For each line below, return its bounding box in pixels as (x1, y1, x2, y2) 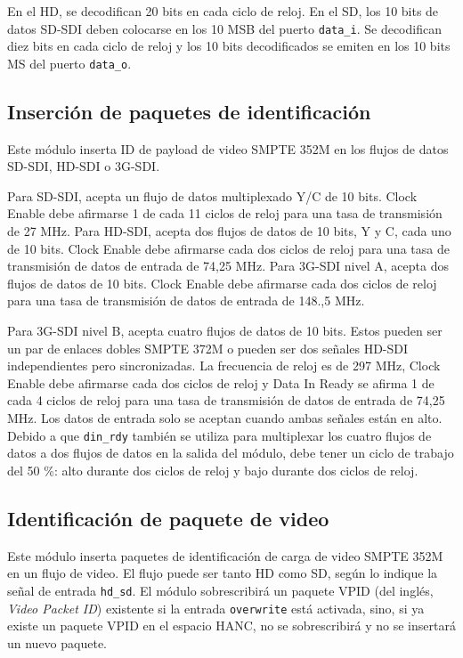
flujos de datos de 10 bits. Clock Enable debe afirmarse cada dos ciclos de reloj (7, 273, 437, 292)
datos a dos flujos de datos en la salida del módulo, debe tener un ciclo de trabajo (7, 443, 454, 462)
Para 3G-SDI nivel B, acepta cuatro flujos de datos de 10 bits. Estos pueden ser (7, 321, 443, 340)
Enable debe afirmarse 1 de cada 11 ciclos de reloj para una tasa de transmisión (7, 204, 443, 223)
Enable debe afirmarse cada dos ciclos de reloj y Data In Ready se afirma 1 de (7, 373, 435, 392)
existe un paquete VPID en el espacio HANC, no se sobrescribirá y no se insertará (7, 616, 456, 635)
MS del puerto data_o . (7, 53, 132, 72)
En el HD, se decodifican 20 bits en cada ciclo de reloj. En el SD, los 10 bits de (7, 2, 439, 20)
